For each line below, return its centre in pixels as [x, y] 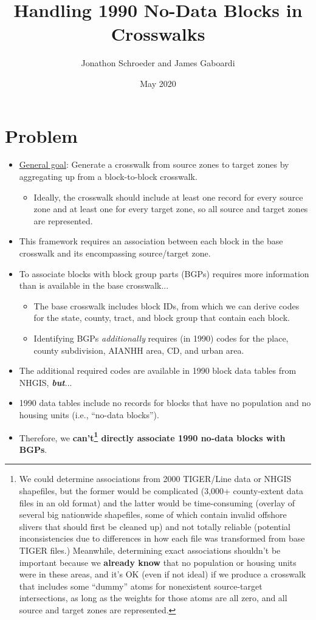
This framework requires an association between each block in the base [151, 241]
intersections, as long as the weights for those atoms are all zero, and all [153, 598]
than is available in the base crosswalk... [94, 285]
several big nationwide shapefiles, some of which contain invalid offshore [153, 515]
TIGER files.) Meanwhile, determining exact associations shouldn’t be [150, 550]
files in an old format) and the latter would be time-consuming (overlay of [157, 502]
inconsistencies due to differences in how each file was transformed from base [162, 538]
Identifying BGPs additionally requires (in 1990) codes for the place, [161, 338]
